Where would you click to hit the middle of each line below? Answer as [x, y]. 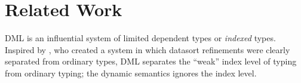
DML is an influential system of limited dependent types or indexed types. [140, 38]
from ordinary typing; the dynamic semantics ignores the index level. [131, 73]
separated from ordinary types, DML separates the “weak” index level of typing [151, 61]
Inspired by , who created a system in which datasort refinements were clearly [148, 49]
